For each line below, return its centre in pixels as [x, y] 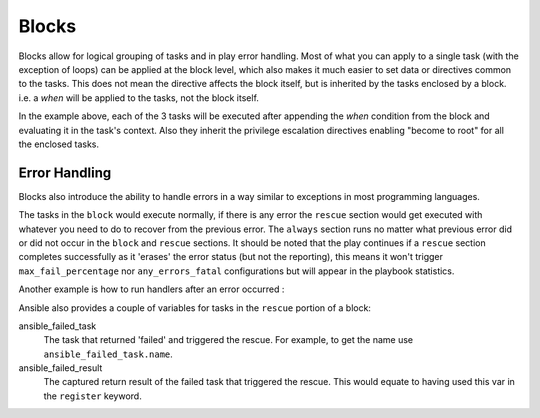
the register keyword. [92, 396]
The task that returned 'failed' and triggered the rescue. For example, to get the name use [228, 340]
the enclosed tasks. [59, 144]
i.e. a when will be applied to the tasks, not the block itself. [139, 97]
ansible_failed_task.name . [108, 354]
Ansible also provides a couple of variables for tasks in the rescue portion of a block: [195, 307]
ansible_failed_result [60, 368]
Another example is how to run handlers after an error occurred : [151, 289]
